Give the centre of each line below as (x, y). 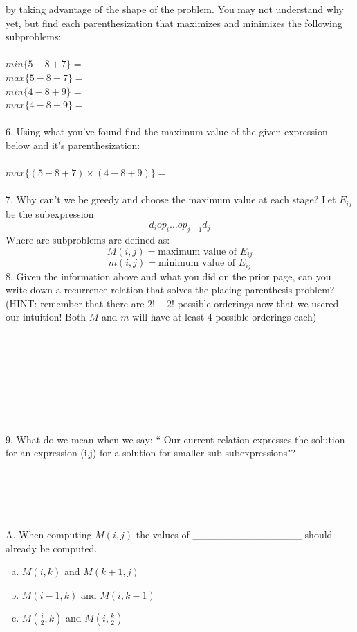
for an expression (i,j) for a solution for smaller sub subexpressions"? (151, 453)
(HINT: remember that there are (75, 303)
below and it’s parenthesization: (73, 145)
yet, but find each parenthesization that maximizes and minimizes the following (174, 23)
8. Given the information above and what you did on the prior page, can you (168, 276)
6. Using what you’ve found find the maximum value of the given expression (167, 131)
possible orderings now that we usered (258, 303)
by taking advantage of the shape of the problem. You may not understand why (175, 9)
